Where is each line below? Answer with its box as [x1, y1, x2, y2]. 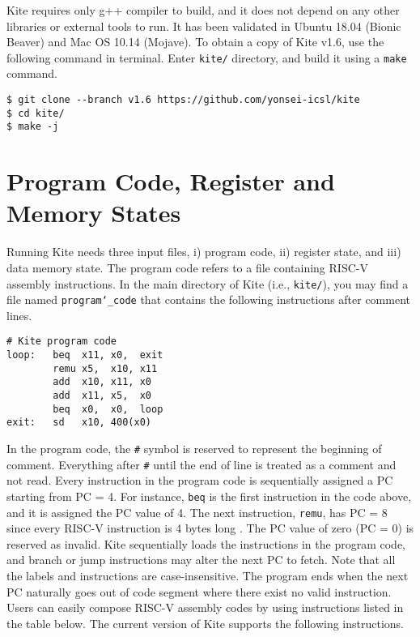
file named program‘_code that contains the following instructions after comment [6, 291, 411, 308]
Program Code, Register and [6, 165, 335, 198]
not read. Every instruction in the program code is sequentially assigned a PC [6, 472, 393, 489]
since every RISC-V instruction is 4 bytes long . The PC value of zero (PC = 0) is [6, 519, 414, 537]
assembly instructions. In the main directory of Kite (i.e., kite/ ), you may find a [6, 275, 409, 292]
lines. [6, 306, 32, 323]
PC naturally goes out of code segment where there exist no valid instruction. [6, 583, 392, 600]
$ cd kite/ [6, 107, 65, 119]
